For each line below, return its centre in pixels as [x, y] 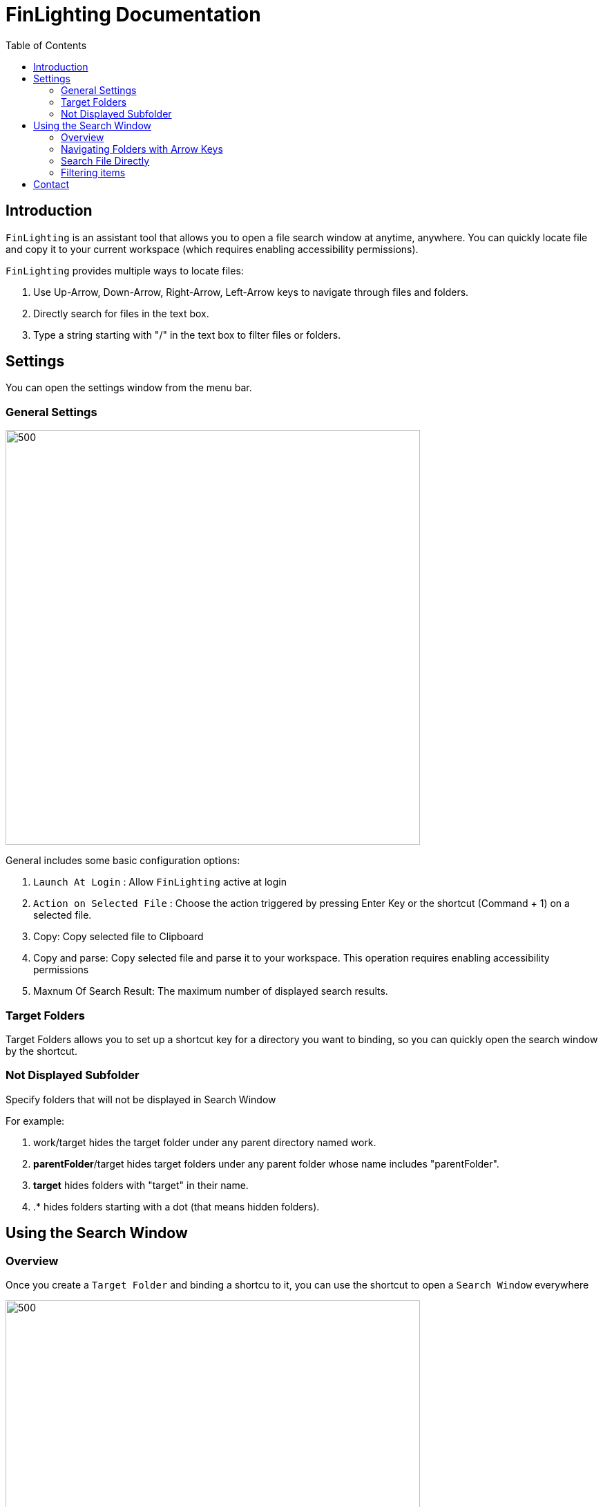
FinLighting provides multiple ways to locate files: [125, 270]
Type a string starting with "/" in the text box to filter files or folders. [187, 335]
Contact [51, 184]
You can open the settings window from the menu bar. [129, 388]
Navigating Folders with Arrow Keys [142, 149]
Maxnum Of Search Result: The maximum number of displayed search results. [211, 991]
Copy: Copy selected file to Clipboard [118, 937]
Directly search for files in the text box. [121, 313]
